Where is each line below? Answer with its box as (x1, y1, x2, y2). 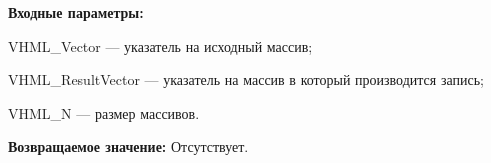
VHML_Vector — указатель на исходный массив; (8, 35, 313, 56)
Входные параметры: (8, 2, 144, 22)
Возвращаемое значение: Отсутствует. (8, 136, 249, 157)
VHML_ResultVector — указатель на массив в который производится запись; (8, 69, 484, 90)
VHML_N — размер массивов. (8, 102, 200, 123)
